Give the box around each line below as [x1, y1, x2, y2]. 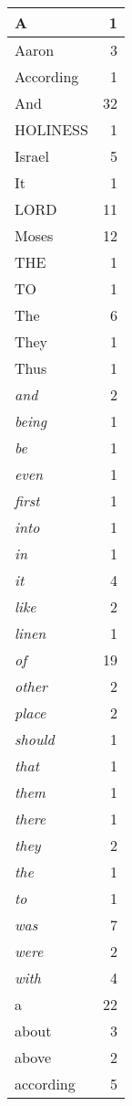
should [15, 728, 55, 750]
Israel [15, 145, 49, 166]
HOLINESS [15, 119, 88, 140]
